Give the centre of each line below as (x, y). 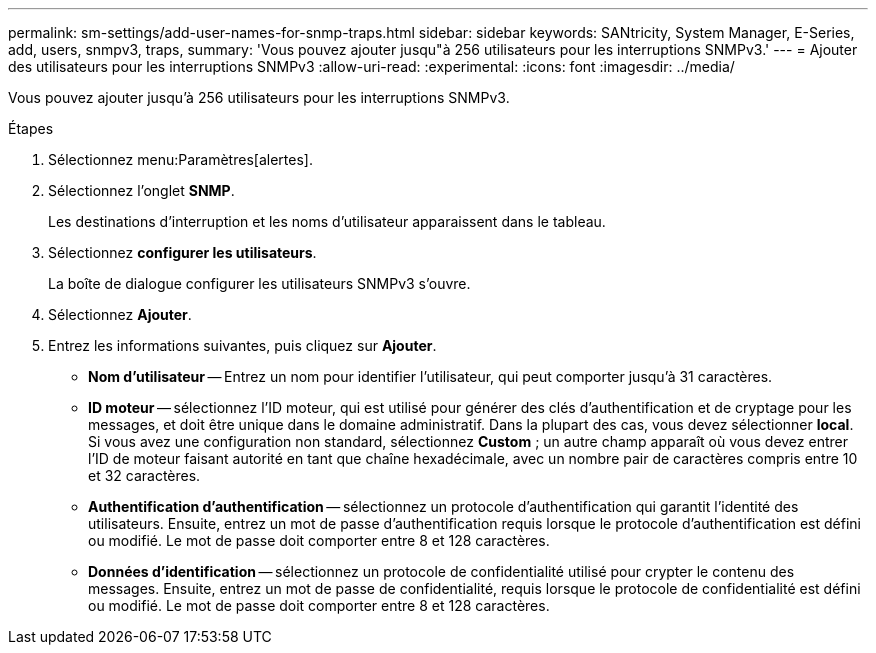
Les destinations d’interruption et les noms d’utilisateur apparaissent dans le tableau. (327, 221)
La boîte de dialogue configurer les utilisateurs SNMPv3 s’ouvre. (259, 283)
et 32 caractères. (144, 475)
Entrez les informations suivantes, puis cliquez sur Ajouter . (242, 345)
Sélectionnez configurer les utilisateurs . (182, 252)
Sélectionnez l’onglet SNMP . (141, 190)
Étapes (31, 128)
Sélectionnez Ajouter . (120, 314)
